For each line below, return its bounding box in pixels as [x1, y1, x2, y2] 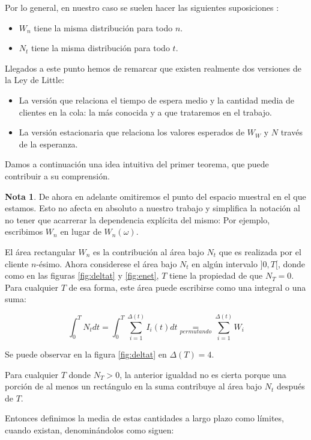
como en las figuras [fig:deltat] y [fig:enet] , [5, 269, 159, 282]
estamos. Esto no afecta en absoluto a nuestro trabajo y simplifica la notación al [5, 202, 300, 214]
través [280, 126, 303, 138]
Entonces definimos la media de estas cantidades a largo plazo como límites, [5, 412, 284, 424]
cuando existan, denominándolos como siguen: [5, 423, 174, 436]
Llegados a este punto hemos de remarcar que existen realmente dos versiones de [5, 61, 301, 74]
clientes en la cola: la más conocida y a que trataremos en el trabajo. [19, 105, 272, 118]
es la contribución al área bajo [92, 245, 204, 258]
